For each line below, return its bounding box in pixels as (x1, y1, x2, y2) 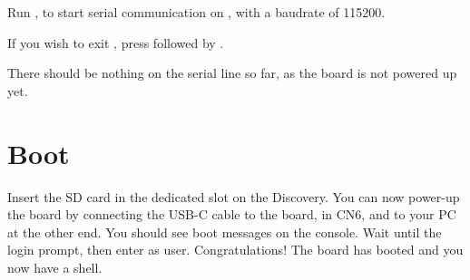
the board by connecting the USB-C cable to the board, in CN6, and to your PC (7, 205, 456, 224)
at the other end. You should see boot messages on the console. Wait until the (7, 222, 442, 241)
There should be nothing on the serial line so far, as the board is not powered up (7, 63, 457, 82)
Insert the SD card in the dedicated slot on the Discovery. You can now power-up (7, 187, 460, 206)
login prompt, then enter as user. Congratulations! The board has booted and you (7, 240, 464, 259)
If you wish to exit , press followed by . (7, 33, 224, 52)
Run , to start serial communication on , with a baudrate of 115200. (7, 3, 386, 21)
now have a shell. (7, 257, 103, 276)
